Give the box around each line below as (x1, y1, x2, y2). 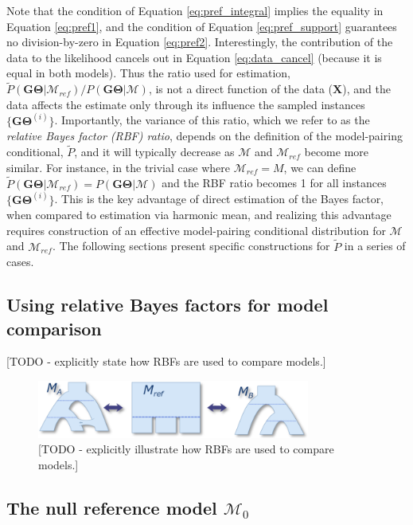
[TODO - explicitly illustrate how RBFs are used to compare (38, 441, 334, 457)
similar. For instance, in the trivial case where (6, 159, 230, 175)
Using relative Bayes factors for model (6, 292, 329, 317)
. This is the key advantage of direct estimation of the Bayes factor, (54, 190, 384, 207)
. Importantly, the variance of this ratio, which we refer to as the (54, 112, 370, 128)
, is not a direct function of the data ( (148, 80, 333, 97)
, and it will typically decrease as (74, 143, 235, 160)
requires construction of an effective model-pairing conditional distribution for (6, 221, 386, 238)
